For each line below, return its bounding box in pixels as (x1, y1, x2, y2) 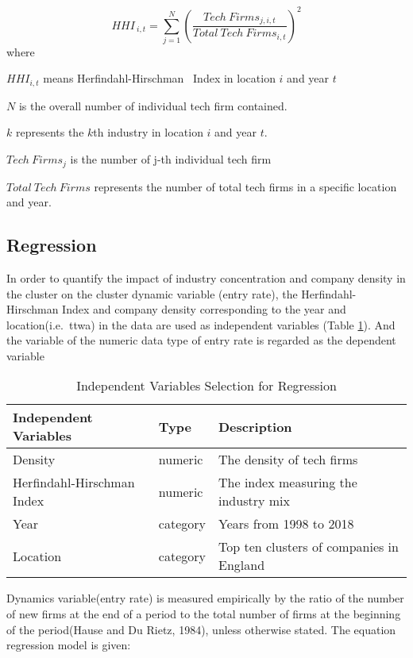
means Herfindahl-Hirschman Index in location (43, 70, 276, 87)
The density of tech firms (218, 450, 358, 469)
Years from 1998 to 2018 (218, 514, 354, 533)
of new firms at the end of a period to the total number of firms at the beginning (6, 606, 401, 622)
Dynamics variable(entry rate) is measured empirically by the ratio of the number (6, 590, 404, 606)
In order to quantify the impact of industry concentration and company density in (6, 269, 406, 286)
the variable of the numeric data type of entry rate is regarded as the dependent (6, 332, 396, 348)
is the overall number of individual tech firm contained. (18, 97, 288, 114)
